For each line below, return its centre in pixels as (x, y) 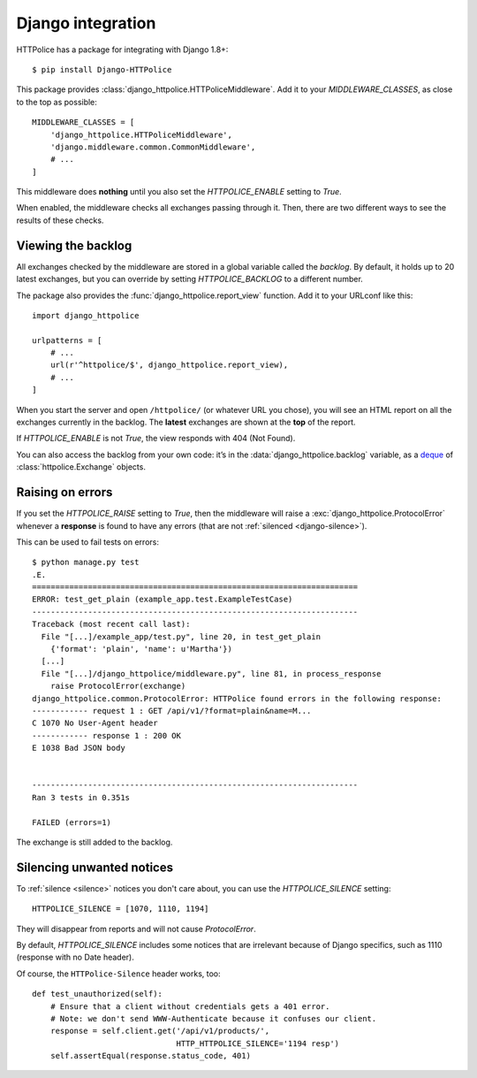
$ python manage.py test (86, 562)
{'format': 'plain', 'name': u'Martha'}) (141, 649)
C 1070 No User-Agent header (95, 723)
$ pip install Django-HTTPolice (102, 69)
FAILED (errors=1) (72, 822)
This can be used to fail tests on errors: (87, 542)
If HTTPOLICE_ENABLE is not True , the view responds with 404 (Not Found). (156, 439)
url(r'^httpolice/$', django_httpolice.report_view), (169, 365)
